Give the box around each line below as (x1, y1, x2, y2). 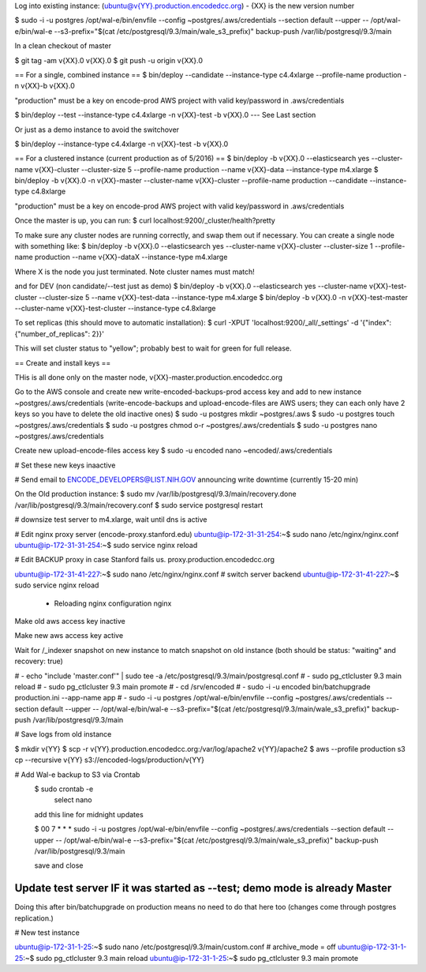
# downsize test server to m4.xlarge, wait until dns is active (14, 515, 208, 524)
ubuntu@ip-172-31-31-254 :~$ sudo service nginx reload (14, 541, 198, 550)
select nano (54, 795, 92, 805)
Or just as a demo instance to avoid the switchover (14, 125, 180, 134)
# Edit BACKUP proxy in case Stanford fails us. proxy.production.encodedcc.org (14, 555, 275, 565)
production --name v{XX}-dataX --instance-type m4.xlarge (34, 253, 228, 262)
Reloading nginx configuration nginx (54, 599, 172, 608)
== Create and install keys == (14, 358, 111, 367)
